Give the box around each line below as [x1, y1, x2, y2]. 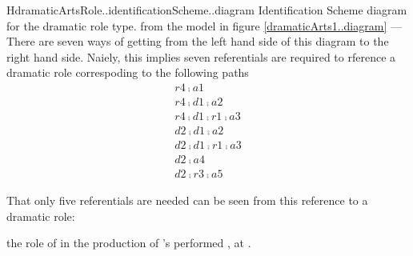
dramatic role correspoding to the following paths [6, 64, 249, 81]
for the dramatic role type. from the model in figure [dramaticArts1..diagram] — [6, 17, 402, 34]
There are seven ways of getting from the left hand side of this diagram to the [6, 33, 389, 50]
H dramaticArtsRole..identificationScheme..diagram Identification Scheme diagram [6, 2, 407, 18]
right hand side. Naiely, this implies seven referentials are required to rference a [6, 48, 396, 65]
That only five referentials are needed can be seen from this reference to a [6, 192, 368, 209]
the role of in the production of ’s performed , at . [6, 234, 251, 251]
